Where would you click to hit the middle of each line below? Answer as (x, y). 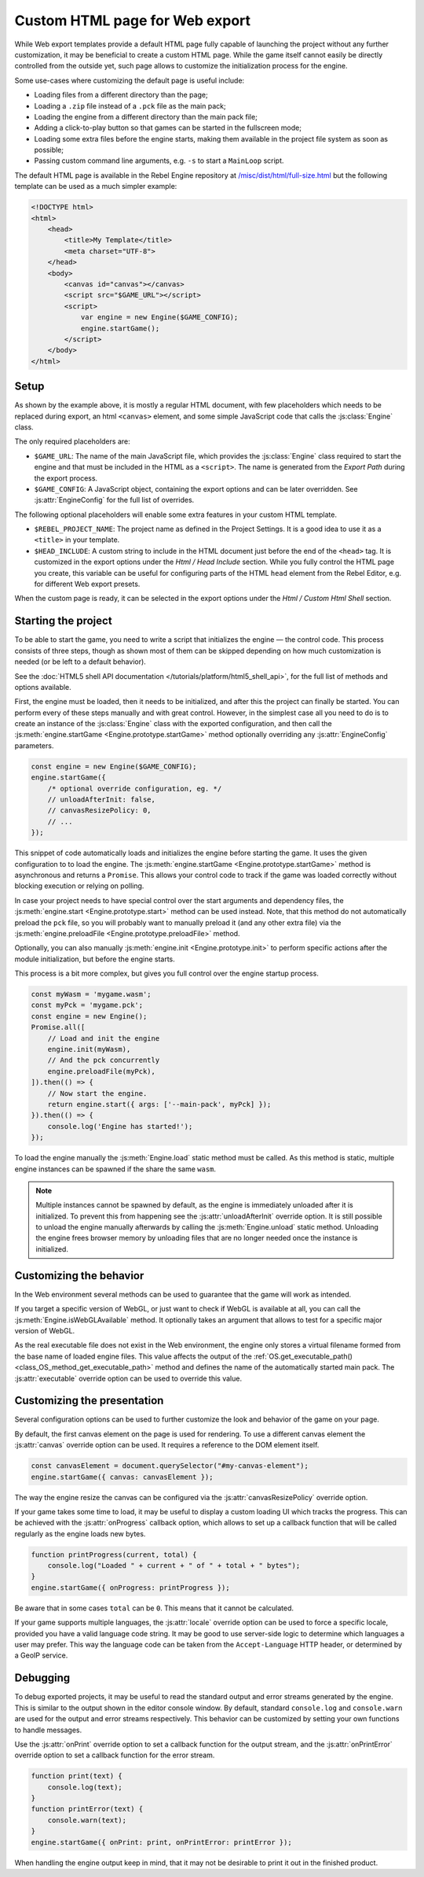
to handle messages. (48, 1730)
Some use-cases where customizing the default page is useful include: (130, 80)
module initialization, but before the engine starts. (95, 959)
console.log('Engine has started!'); (120, 1126)
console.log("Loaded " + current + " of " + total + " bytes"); (174, 1566)
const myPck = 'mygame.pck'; (87, 1005)
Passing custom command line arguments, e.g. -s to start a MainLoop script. (159, 160)
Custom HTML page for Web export (133, 20)
